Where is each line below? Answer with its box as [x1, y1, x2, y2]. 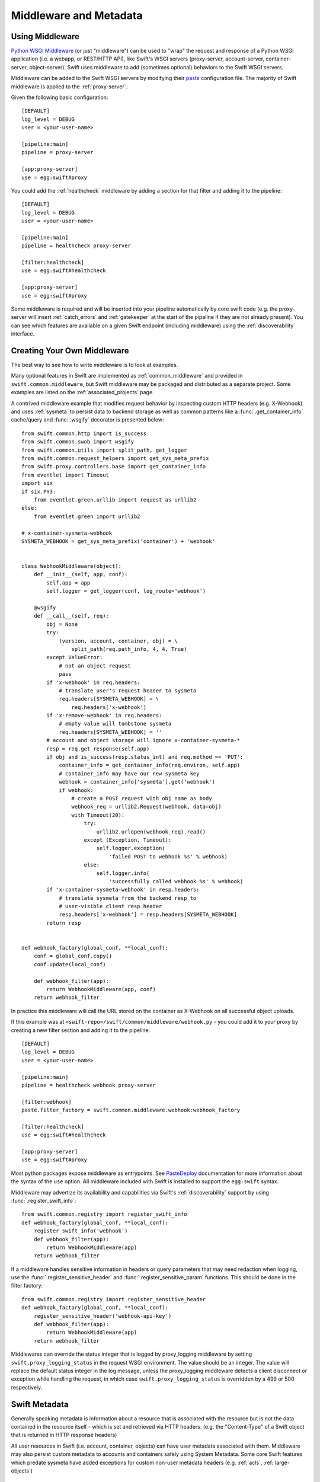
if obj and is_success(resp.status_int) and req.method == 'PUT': [46, 753, 244, 761]
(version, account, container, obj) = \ [59, 637, 178, 644]
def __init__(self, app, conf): [33, 571, 128, 578]
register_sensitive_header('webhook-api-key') [33, 1312, 172, 1319]
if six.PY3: [21, 488, 56, 495]
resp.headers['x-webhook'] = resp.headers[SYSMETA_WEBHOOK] [59, 911, 237, 918]
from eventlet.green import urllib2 [33, 513, 140, 520]
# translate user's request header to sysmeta [59, 687, 197, 694]
